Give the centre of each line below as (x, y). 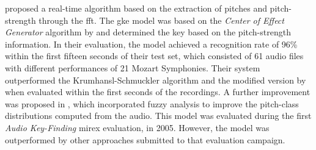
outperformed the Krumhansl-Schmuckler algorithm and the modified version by (156, 80)
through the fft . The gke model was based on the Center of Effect (161, 20)
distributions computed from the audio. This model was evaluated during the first (158, 116)
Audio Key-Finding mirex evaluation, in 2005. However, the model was (137, 127)
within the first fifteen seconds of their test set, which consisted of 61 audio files (154, 56)
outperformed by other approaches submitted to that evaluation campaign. (145, 139)
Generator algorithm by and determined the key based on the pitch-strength (148, 32)
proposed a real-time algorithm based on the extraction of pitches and (136, 8)
